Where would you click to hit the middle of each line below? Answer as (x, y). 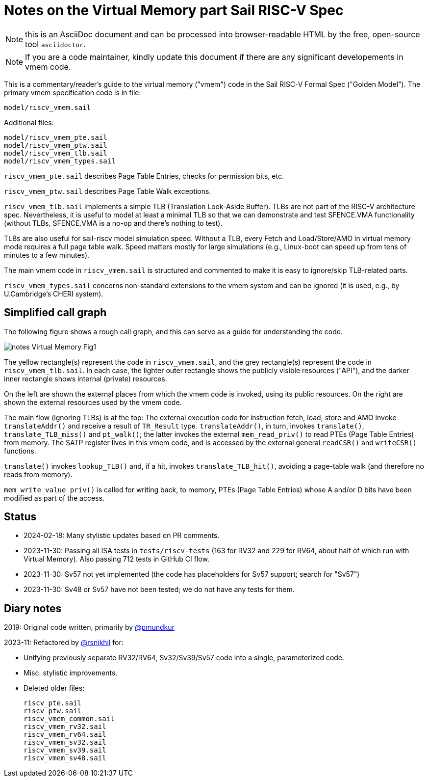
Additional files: (29, 122)
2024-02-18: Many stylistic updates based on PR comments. (122, 536)
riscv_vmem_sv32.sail (65, 742)
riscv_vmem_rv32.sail (65, 727)
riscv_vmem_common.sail (69, 719)
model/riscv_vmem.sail (48, 107)
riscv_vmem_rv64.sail (65, 735)
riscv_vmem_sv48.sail (65, 758)
